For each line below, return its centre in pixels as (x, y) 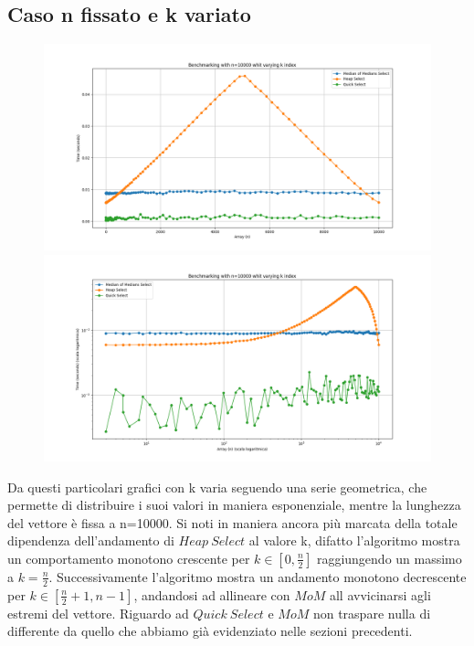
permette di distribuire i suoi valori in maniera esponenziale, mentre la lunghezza (234, 505)
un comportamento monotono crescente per (129, 558)
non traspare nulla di (372, 613)
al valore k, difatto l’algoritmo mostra (354, 540)
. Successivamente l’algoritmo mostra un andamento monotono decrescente (258, 576)
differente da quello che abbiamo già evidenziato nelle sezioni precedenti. (210, 631)
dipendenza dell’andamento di (91, 540)
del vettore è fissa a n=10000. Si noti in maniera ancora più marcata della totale (232, 522)
